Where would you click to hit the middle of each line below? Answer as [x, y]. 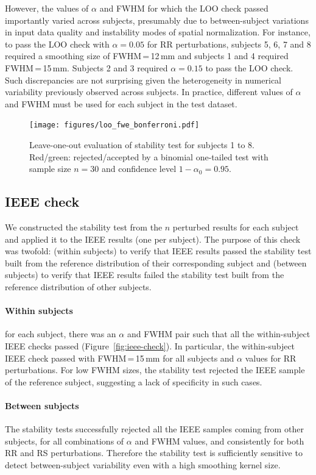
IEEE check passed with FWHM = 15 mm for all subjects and [120, 358]
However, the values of [47, 8]
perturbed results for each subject [236, 227]
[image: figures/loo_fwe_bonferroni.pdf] [114, 125]
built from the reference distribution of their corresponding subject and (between [156, 262]
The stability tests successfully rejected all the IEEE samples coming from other [154, 429]
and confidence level [139, 169]
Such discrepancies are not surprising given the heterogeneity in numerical [143, 80]
